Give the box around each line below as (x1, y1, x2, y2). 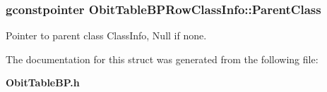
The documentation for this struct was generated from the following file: (6, 51, 319, 66)
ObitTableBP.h (6, 75, 80, 90)
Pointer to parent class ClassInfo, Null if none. (6, 28, 207, 43)
